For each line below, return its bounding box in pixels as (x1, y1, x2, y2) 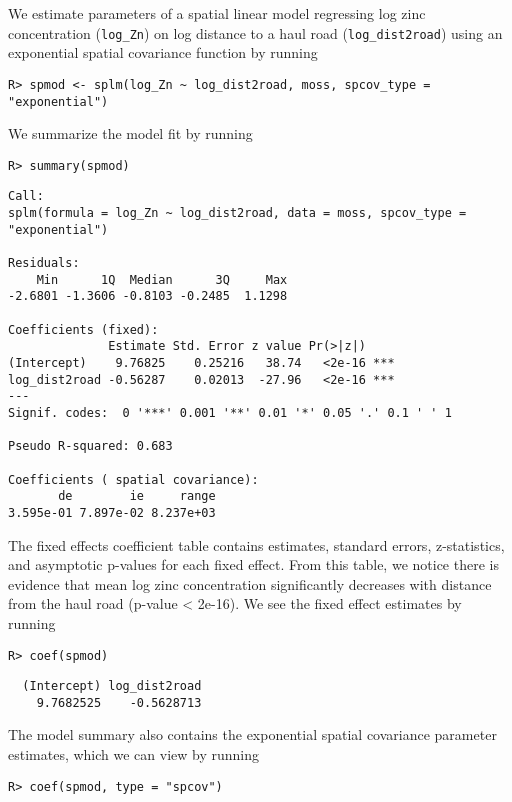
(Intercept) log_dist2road (22, 679, 202, 694)
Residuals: (8, 256, 80, 271)
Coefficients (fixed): (8, 322, 159, 337)
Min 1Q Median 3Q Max (36, 272, 288, 287)
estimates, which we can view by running (8, 744, 260, 765)
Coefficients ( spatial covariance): (8, 472, 259, 487)
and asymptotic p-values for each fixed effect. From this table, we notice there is (8, 554, 499, 575)
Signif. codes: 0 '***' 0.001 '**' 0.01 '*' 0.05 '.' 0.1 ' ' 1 (8, 405, 452, 420)
